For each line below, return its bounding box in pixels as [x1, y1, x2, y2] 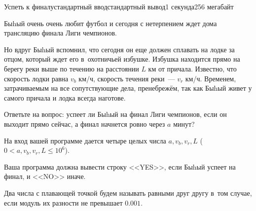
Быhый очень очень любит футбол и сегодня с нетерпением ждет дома [4, 18, 217, 28]
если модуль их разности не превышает [4, 197, 123, 208]
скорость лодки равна [4, 73, 69, 83]
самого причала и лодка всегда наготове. [4, 92, 126, 103]
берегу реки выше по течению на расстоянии [4, 63, 139, 73]
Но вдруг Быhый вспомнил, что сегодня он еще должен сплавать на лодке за [4, 44, 235, 54]
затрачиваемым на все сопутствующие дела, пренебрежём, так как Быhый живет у [4, 83, 252, 93]
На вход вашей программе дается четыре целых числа [4, 135, 166, 145]
